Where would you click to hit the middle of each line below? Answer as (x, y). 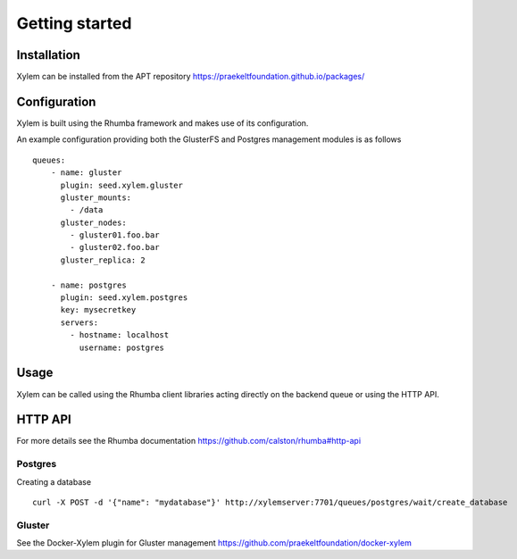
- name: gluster (86, 173)
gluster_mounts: (96, 197)
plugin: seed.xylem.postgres (124, 298)
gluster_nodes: (93, 222)
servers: (79, 322)
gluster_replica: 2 (103, 260)
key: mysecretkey (98, 310)
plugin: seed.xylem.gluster (121, 185)
